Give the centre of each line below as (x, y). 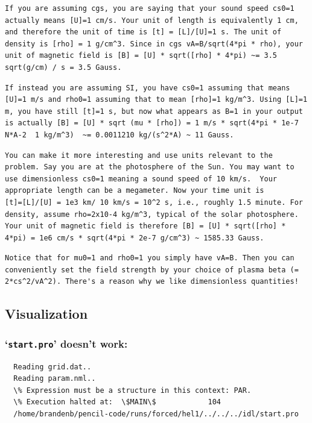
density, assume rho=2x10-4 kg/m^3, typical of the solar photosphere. (152, 214)
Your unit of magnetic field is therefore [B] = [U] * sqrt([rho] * (145, 226)
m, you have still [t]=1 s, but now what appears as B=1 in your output (154, 111)
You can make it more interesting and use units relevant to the (139, 155)
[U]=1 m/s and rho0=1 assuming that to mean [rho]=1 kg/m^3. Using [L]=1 (156, 100)
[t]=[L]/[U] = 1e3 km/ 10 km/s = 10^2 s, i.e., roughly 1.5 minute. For (154, 202)
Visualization (46, 314)
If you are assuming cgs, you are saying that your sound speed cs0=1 (150, 8)
